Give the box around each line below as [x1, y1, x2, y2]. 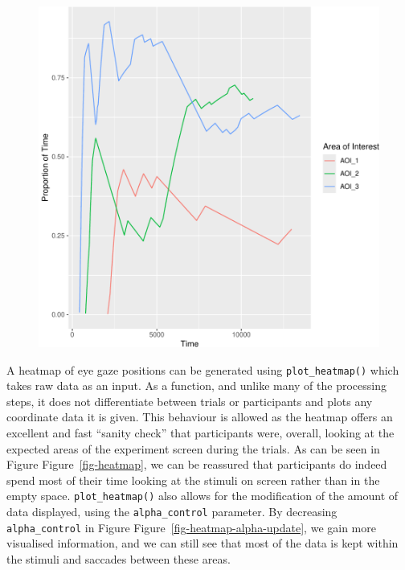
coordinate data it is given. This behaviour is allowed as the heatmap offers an [6, 408, 393, 425]
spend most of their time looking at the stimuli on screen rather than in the [6, 471, 380, 488]
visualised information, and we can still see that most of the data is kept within [6, 535, 399, 552]
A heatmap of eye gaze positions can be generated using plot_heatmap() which [6, 361, 399, 378]
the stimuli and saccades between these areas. [6, 550, 231, 567]
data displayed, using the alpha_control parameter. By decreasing [6, 503, 337, 520]
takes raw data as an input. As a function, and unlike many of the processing [6, 377, 387, 394]
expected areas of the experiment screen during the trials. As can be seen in [6, 440, 380, 457]
